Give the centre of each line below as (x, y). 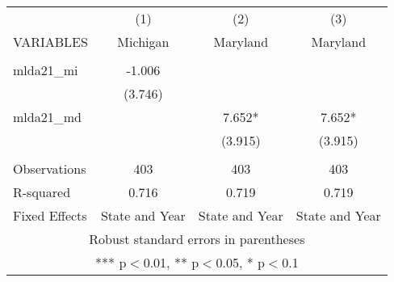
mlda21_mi (46, 70)
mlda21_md (47, 117)
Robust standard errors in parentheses (197, 239)
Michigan (143, 42)
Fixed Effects (50, 215)
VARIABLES (50, 42)
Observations (50, 168)
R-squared (42, 192)
